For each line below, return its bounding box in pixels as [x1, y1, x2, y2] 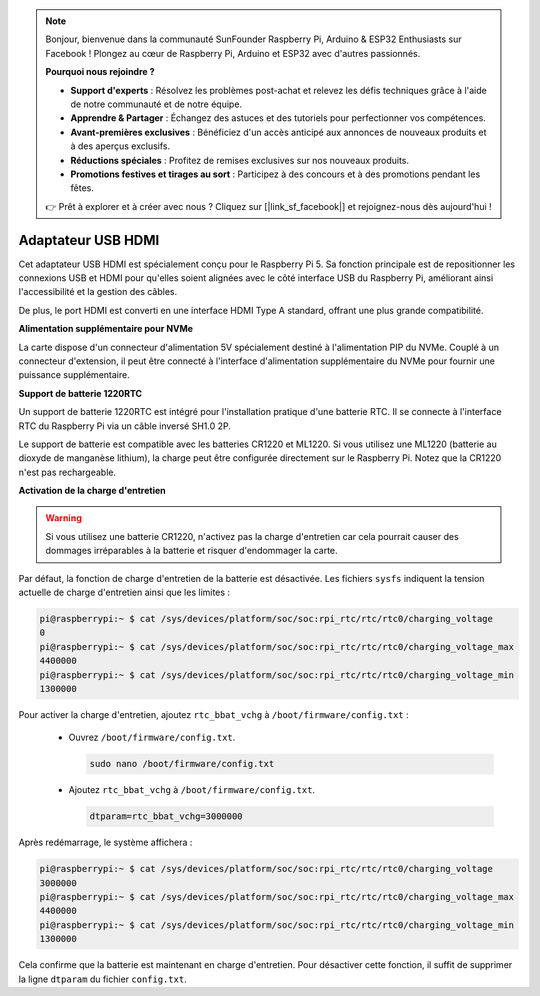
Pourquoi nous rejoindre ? [45, 66, 155, 78]
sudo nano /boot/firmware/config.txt [89, 758, 275, 770]
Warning [45, 512, 82, 524]
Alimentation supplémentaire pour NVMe [18, 323, 194, 335]
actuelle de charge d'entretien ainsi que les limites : [18, 586, 230, 599]
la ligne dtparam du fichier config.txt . [18, 973, 187, 985]
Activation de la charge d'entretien [18, 485, 167, 497]
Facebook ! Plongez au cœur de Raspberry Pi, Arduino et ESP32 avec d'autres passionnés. [45, 47, 421, 59]
